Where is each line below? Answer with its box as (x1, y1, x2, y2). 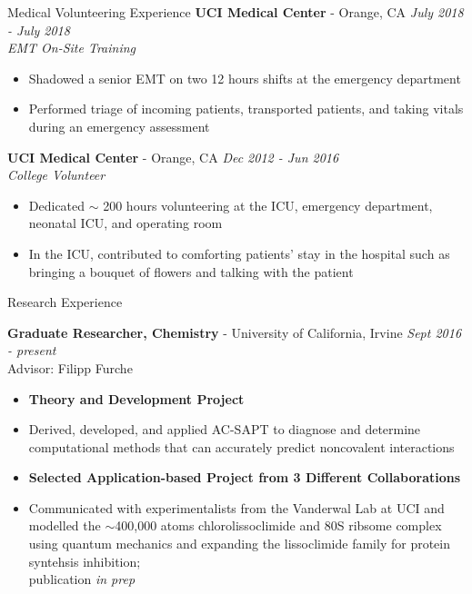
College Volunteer (7, 165, 105, 184)
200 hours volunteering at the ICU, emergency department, (103, 195, 433, 214)
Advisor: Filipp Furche (7, 358, 133, 377)
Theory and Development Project (28, 389, 245, 408)
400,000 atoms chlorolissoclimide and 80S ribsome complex (115, 516, 442, 535)
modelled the (28, 516, 101, 535)
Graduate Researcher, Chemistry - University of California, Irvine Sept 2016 (7, 322, 462, 342)
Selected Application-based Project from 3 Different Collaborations (28, 468, 461, 487)
